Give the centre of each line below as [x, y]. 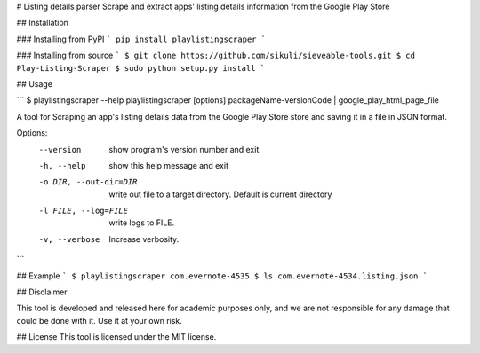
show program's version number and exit [184, 149]
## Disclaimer [42, 292]
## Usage [35, 83]
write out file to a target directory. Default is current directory [220, 194]
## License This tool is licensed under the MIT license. [116, 337]
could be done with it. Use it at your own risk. [99, 320]
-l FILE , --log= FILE [84, 211]
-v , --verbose [69, 239]
